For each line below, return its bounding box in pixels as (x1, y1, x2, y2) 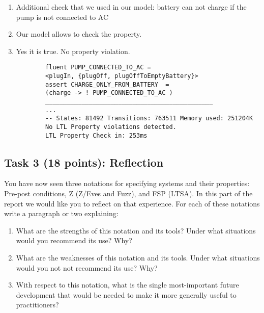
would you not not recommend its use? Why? (16, 262, 158, 273)
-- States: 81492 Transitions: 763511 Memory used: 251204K (45, 115, 253, 122)
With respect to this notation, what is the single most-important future (16, 279, 239, 290)
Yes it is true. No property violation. (16, 45, 130, 56)
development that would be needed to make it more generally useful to (16, 289, 237, 300)
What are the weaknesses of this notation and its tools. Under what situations (16, 252, 260, 263)
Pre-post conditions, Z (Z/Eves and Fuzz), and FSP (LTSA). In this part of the (4, 188, 253, 199)
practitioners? (16, 299, 59, 310)
